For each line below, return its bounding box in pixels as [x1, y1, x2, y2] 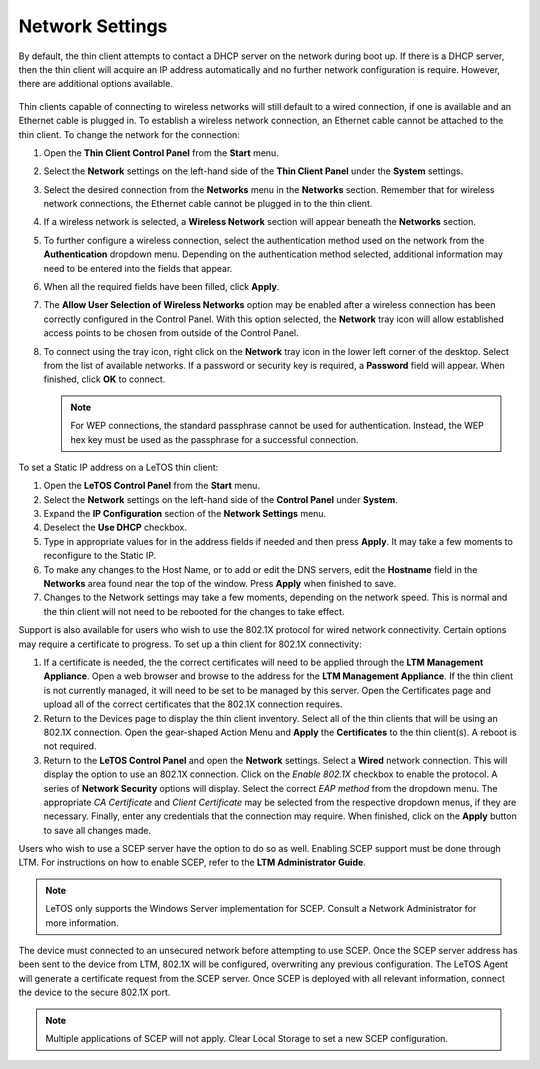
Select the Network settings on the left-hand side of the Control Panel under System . [43, 493, 399, 505]
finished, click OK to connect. [43, 373, 166, 385]
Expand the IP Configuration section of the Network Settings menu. [43, 508, 327, 520]
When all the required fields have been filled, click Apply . [43, 281, 280, 293]
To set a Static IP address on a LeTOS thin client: [18, 461, 219, 473]
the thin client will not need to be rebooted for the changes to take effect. [43, 605, 345, 617]
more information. [45, 916, 119, 929]
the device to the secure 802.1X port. [18, 986, 171, 999]
